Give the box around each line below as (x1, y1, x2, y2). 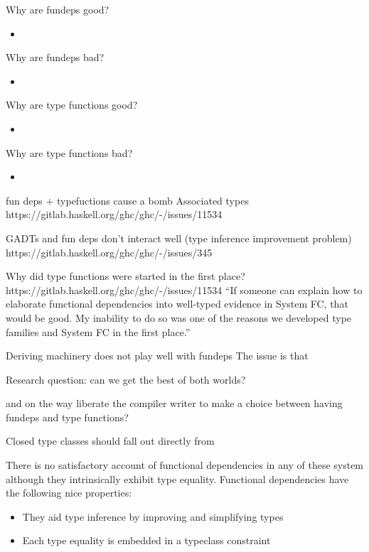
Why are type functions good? (6, 97, 138, 112)
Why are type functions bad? (6, 145, 133, 160)
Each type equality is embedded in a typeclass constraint (22, 533, 271, 548)
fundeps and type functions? (6, 409, 129, 424)
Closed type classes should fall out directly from (6, 433, 215, 448)
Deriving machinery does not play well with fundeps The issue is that (6, 348, 309, 363)
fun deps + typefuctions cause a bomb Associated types (6, 193, 249, 207)
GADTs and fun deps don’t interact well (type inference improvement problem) (6, 230, 352, 245)
